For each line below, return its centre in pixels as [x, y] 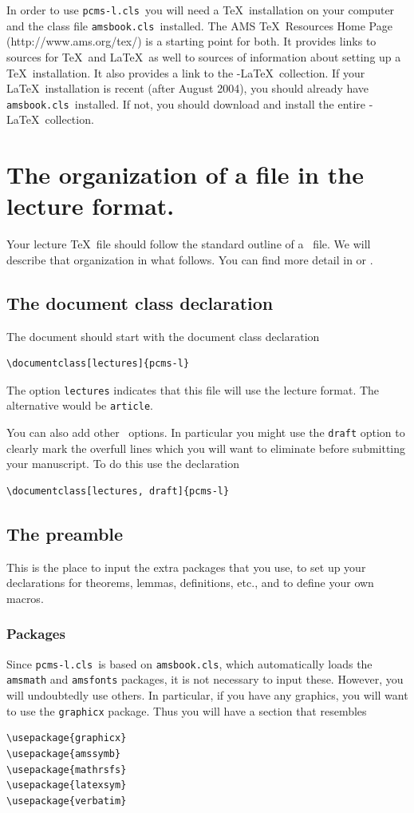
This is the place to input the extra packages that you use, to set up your [186, 567]
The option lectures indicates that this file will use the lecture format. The [193, 389]
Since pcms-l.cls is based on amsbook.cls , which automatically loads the [189, 663]
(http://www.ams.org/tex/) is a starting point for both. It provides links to [191, 41]
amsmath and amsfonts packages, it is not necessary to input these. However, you [205, 679]
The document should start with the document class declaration [163, 336]
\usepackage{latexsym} [67, 785]
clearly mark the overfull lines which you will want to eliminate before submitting [206, 448]
